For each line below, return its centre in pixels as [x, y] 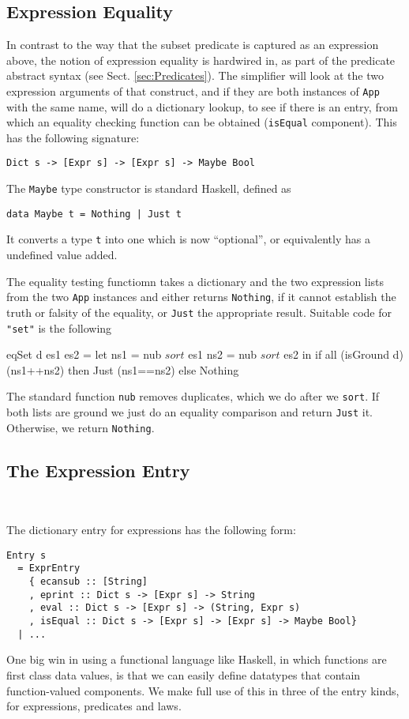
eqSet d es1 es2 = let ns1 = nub [84, 354]
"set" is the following [59, 328]
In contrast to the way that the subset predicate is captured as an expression [193, 45]
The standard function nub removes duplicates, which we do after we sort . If [193, 396]
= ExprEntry [49, 568]
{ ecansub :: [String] [88, 582]
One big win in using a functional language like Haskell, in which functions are [197, 659]
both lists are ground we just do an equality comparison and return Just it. [189, 412]
